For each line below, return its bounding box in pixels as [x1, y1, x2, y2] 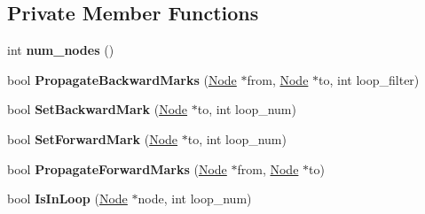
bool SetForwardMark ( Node [7, 129, 178, 148]
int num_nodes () [7, 41, 114, 59]
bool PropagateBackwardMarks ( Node [7, 70, 237, 88]
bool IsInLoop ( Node [7, 189, 128, 208]
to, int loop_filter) [319, 70, 420, 88]
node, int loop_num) [138, 189, 252, 208]
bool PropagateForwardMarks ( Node [7, 159, 227, 178]
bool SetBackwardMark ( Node [7, 100, 188, 118]
